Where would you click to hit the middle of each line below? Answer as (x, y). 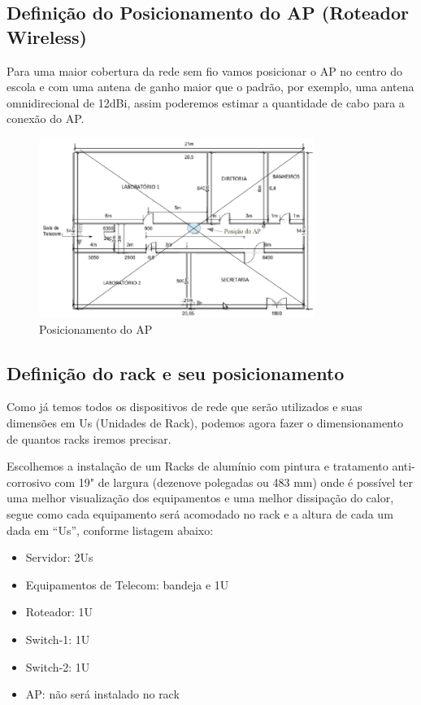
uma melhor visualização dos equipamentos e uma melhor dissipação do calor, (200, 498)
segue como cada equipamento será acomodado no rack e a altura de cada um (200, 514)
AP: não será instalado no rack (102, 694)
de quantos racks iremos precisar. (89, 438)
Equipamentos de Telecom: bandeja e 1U (127, 584)
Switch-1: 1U (58, 639)
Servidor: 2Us (59, 557)
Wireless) (47, 36)
